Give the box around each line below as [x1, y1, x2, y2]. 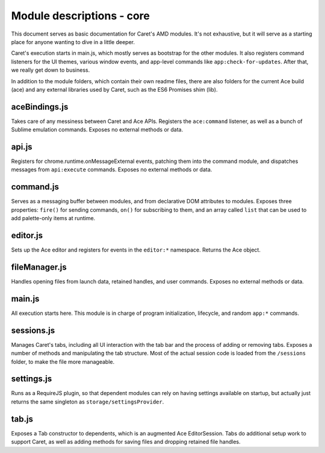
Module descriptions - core [11, 9, 150, 22]
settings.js [11, 374, 52, 384]
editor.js [11, 230, 43, 241]
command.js [11, 182, 60, 192]
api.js [11, 142, 32, 152]
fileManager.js [11, 262, 67, 272]
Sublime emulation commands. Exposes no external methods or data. [11, 126, 184, 133]
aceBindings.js [11, 101, 69, 112]
